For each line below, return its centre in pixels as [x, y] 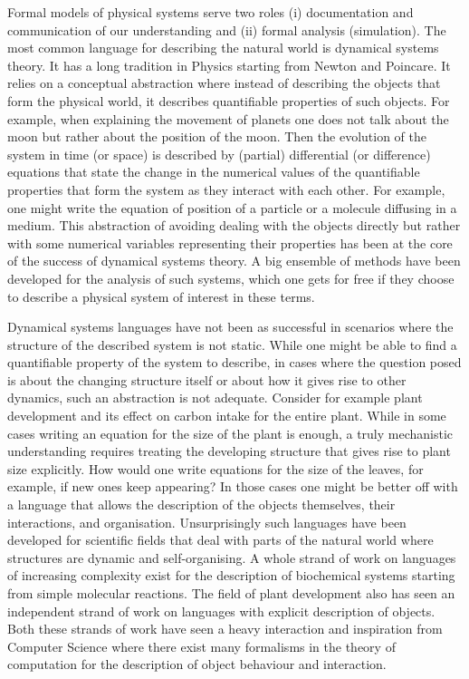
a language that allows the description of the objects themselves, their [201, 504]
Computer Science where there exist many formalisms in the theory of [201, 646]
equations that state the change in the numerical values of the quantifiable [214, 172]
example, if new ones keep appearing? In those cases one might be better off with [233, 486]
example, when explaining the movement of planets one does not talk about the [228, 118]
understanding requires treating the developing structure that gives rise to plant [229, 451]
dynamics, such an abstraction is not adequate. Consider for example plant [215, 398]
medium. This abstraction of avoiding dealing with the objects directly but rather [234, 225]
